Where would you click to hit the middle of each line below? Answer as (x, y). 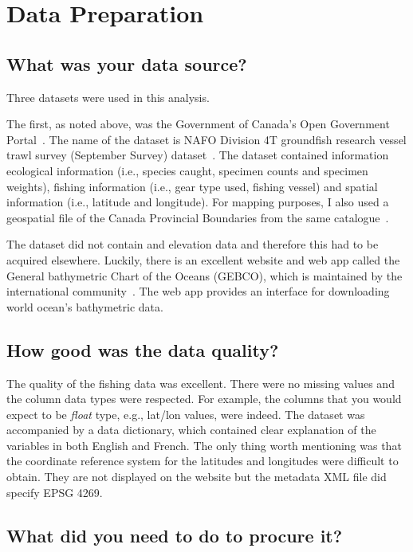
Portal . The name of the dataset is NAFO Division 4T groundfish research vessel (206, 139)
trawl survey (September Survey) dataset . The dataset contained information (198, 155)
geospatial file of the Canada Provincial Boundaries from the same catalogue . (198, 217)
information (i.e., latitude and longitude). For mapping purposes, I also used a (198, 202)
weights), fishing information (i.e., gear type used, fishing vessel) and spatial (192, 186)
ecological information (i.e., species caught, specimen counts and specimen (187, 170)
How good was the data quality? (143, 349)
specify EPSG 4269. (55, 492)
